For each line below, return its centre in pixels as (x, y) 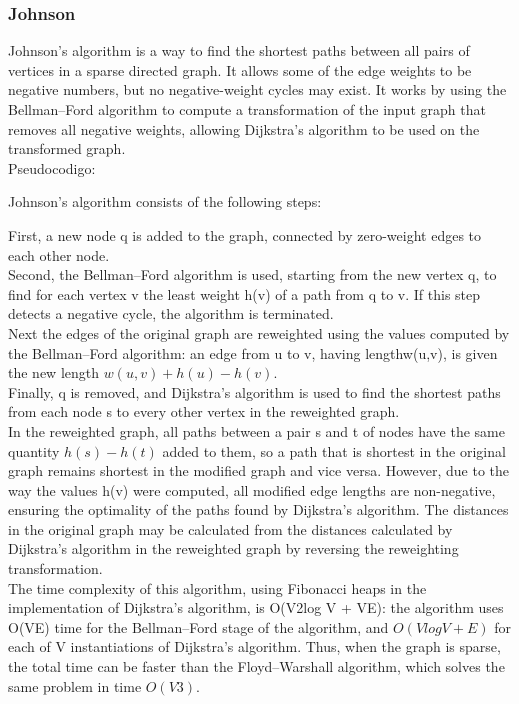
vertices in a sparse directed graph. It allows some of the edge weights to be (240, 69)
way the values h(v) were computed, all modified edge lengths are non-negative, (252, 489)
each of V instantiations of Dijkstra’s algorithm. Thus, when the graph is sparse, (254, 646)
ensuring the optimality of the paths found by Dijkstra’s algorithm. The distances (258, 509)
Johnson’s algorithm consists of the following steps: (165, 201)
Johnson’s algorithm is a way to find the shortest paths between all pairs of (239, 50)
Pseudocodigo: (52, 167)
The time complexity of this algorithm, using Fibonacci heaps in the (217, 587)
